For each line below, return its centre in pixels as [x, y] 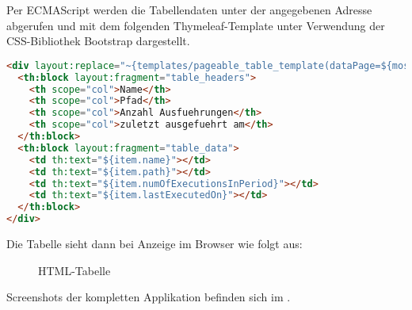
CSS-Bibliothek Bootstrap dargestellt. [98, 41]
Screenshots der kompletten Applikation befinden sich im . [149, 297]
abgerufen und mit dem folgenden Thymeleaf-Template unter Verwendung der [196, 25]
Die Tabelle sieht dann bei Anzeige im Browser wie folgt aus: [154, 244]
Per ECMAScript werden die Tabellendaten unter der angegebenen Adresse [189, 10]
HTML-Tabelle [74, 270]
